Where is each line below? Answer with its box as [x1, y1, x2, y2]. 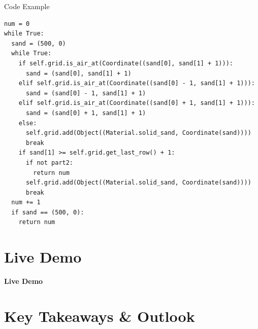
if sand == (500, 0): [11, 208, 84, 216]
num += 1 [11, 199, 41, 206]
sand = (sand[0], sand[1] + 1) [25, 69, 132, 77]
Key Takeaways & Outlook [4, 305, 195, 326]
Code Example [4, 1, 50, 11]
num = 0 [4, 20, 30, 27]
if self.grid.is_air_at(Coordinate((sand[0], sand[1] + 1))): [18, 59, 234, 67]
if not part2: [25, 159, 74, 166]
